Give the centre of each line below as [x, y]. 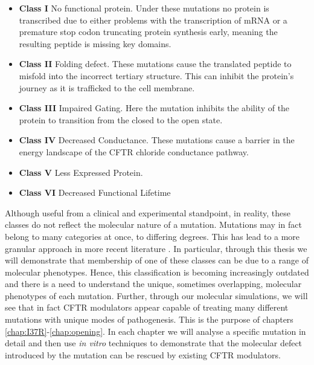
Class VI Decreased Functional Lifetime [95, 192]
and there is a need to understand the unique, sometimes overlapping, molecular [153, 284]
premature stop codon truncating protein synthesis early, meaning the [148, 32]
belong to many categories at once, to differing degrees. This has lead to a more [152, 236]
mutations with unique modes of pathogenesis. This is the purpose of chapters [149, 319]
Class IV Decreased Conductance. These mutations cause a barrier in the [157, 140]
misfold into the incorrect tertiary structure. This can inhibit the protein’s [156, 75]
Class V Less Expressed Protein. [81, 172]
